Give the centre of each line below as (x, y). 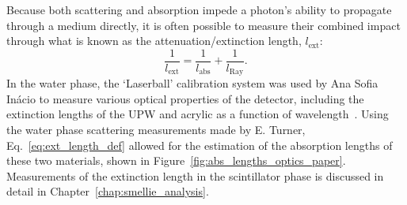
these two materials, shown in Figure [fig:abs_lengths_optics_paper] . (176, 160)
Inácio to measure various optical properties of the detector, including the (185, 98)
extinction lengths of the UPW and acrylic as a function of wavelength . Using (198, 114)
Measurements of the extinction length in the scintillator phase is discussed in (195, 175)
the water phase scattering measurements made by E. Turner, (156, 130)
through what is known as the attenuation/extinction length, (154, 41)
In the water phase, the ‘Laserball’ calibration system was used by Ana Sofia (192, 83)
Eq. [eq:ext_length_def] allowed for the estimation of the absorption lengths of (200, 145)
